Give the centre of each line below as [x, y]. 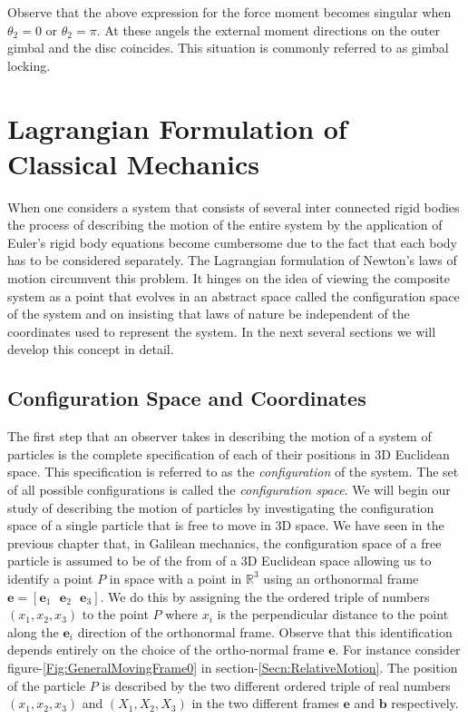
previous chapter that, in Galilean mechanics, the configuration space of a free [224, 542]
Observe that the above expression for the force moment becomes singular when [229, 12]
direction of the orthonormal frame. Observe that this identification [265, 631]
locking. [29, 65]
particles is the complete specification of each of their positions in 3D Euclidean [229, 453]
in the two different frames [265, 703]
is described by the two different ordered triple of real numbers [276, 685]
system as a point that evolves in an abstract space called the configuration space [234, 295]
